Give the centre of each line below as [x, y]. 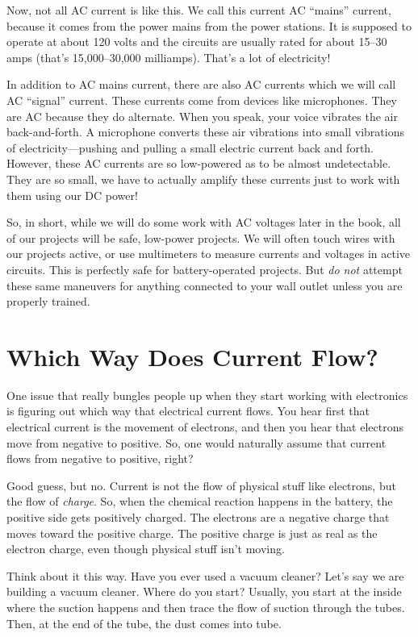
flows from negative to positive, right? [100, 458]
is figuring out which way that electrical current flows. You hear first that [188, 411]
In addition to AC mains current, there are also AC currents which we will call [201, 84]
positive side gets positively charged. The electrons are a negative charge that [198, 516]
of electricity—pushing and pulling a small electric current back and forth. [190, 147]
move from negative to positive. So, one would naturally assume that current [196, 442]
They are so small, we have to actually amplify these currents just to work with [203, 179]
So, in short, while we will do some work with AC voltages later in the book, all [204, 222]
